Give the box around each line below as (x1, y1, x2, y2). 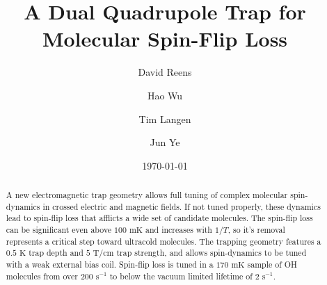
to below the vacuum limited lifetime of (109, 270, 253, 282)
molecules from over (6, 270, 78, 282)
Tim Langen (138, 111, 191, 126)
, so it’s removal (228, 224, 285, 236)
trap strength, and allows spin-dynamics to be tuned (116, 247, 307, 259)
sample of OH (247, 259, 297, 270)
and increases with (145, 224, 212, 236)
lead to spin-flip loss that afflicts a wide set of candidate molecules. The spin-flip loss (6, 212, 313, 224)
